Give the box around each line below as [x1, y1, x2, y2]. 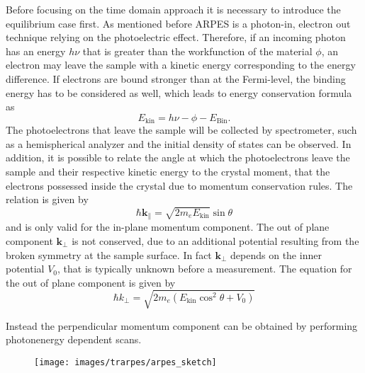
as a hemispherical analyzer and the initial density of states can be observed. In [6, 136, 352, 151]
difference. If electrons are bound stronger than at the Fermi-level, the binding [6, 71, 346, 86]
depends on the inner [230, 247, 322, 262]
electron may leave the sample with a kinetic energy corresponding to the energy [6, 57, 356, 72]
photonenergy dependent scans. [6, 332, 142, 347]
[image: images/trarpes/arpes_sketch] [34, 357, 217, 368]
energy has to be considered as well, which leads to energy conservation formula [6, 85, 352, 100]
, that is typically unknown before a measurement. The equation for [57, 261, 352, 276]
